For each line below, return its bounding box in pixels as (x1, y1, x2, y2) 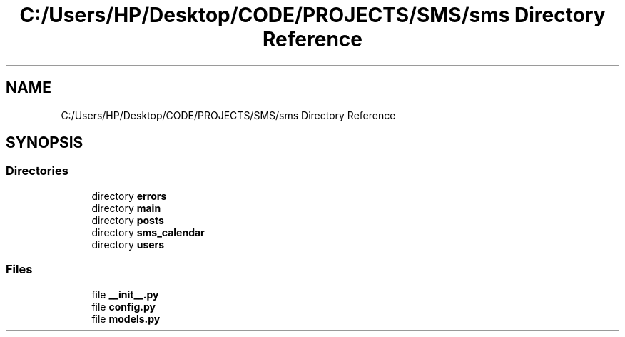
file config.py (91, 300, 156, 313)
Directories (6, 164, 68, 178)
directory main (91, 201, 161, 214)
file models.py (91, 312, 161, 325)
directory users (91, 238, 165, 251)
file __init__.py (91, 288, 159, 301)
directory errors (91, 189, 167, 202)
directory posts (91, 213, 164, 226)
